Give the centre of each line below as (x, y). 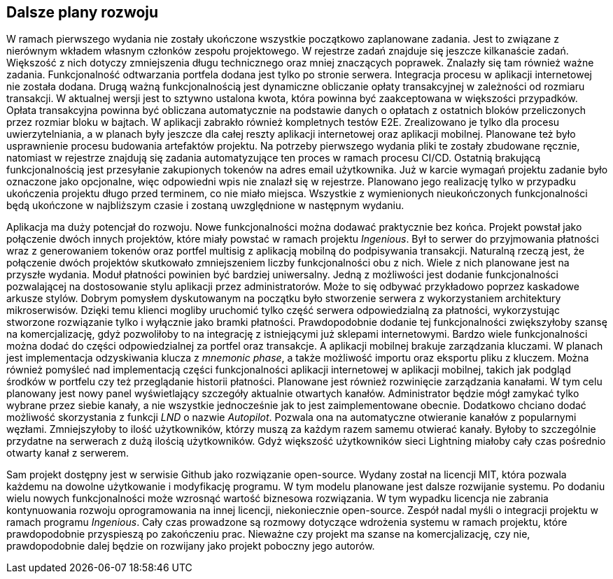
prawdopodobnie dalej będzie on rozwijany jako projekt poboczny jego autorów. (191, 546)
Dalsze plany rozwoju (83, 12)
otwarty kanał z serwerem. (68, 453)
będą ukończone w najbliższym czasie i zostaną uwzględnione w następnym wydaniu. (205, 206)
